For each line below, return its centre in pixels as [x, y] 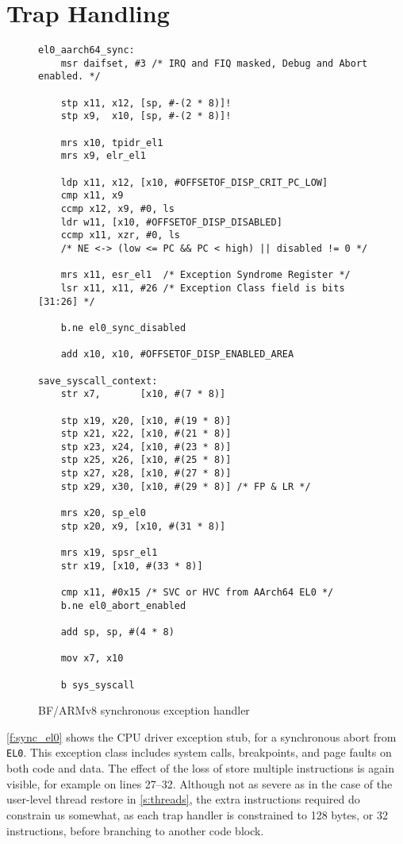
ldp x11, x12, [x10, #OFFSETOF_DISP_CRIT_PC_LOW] [194, 182]
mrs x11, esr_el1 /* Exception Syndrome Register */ [205, 275]
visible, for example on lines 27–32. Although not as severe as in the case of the [200, 783]
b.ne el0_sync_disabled [123, 328]
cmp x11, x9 [92, 196]
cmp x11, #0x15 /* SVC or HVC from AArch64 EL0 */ [197, 593]
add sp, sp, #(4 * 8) [117, 632]
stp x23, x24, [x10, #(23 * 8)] [146, 447]
